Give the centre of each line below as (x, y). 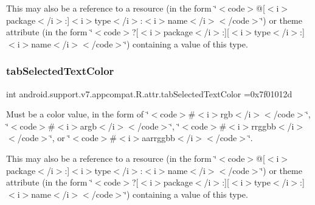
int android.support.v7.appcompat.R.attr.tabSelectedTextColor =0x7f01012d (149, 93)
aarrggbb (158, 138)
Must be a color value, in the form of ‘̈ (78, 114)
